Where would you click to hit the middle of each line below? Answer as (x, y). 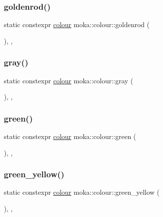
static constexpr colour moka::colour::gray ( (69, 80)
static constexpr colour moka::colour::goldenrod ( (77, 24)
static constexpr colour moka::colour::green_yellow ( (82, 192)
